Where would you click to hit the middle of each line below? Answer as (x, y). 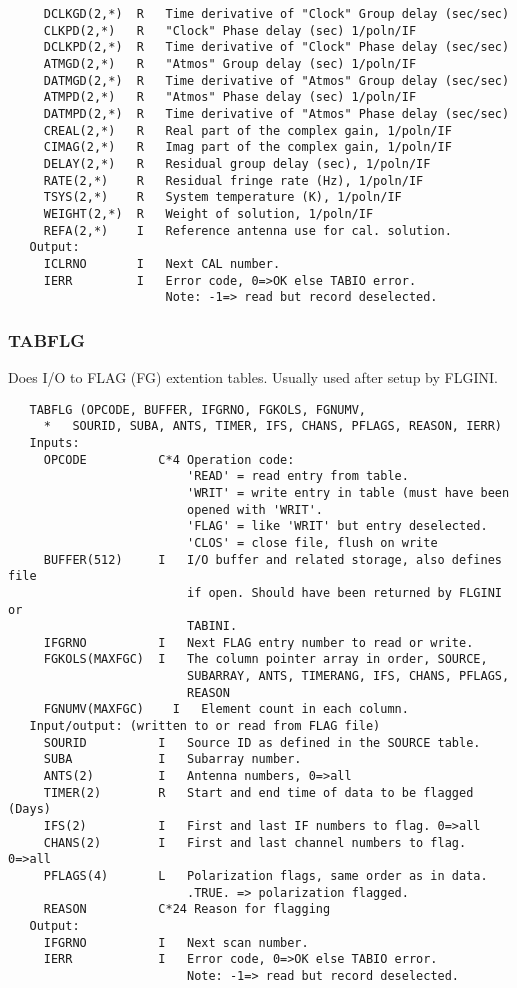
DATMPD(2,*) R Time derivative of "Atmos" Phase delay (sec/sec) (276, 113)
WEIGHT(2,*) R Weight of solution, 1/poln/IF (208, 213)
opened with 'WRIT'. (255, 509)
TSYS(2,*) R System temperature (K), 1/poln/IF (222, 197)
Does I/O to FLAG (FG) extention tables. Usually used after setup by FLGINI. (253, 377)
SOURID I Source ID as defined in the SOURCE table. (262, 742)
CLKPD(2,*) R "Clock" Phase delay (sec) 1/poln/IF (230, 30)
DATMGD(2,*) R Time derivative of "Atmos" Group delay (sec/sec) (276, 80)
